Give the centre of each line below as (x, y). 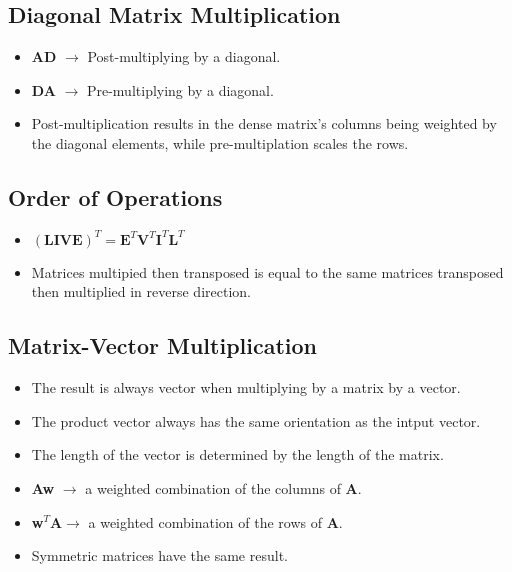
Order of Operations (115, 196)
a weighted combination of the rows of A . (215, 521)
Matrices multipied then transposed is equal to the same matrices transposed (267, 271)
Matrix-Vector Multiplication (162, 345)
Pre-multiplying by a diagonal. (180, 89)
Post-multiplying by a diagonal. (184, 56)
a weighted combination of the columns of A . (223, 487)
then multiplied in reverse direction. (141, 291)
